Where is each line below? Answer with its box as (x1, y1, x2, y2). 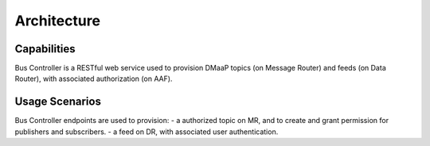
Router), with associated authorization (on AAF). (14, 74, 173, 83)
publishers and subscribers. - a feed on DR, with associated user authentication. (14, 127, 279, 136)
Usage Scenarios (14, 95, 101, 109)
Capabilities (14, 42, 76, 56)
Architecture (14, 12, 101, 29)
